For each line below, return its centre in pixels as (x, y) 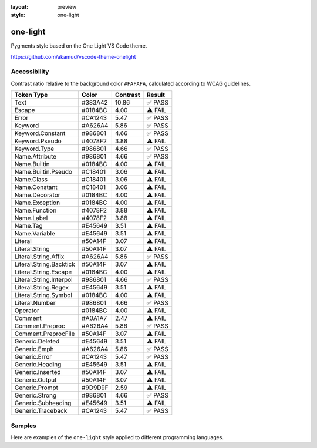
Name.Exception (37, 203)
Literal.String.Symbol (43, 295)
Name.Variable (35, 234)
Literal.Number (35, 303)
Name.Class (31, 180)
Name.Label (31, 218)
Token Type (31, 95)
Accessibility (30, 72)
